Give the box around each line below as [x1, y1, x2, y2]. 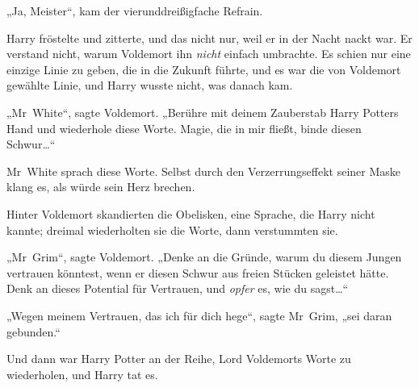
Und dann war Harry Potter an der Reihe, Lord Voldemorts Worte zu [6, 350, 351, 367]
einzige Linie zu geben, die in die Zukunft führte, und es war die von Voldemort [6, 60, 401, 77]
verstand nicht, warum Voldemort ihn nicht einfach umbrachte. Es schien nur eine [6, 45, 411, 62]
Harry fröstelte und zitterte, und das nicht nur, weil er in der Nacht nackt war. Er [6, 29, 413, 46]
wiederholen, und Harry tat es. [6, 365, 158, 382]
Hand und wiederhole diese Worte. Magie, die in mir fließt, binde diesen [6, 119, 362, 136]
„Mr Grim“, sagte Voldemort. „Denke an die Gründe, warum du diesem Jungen [6, 248, 402, 265]
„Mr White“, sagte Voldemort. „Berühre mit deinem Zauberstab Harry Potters [6, 103, 399, 120]
